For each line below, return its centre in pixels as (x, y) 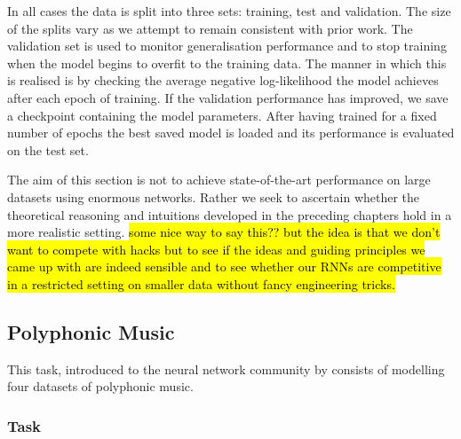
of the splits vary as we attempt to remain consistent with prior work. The (210, 28)
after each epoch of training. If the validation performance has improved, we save (228, 97)
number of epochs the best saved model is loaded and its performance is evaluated (231, 133)
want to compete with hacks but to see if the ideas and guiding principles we (216, 249)
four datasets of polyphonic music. (100, 386)
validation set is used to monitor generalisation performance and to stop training (227, 46)
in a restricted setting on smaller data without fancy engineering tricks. (201, 283)
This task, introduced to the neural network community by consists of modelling (226, 368)
